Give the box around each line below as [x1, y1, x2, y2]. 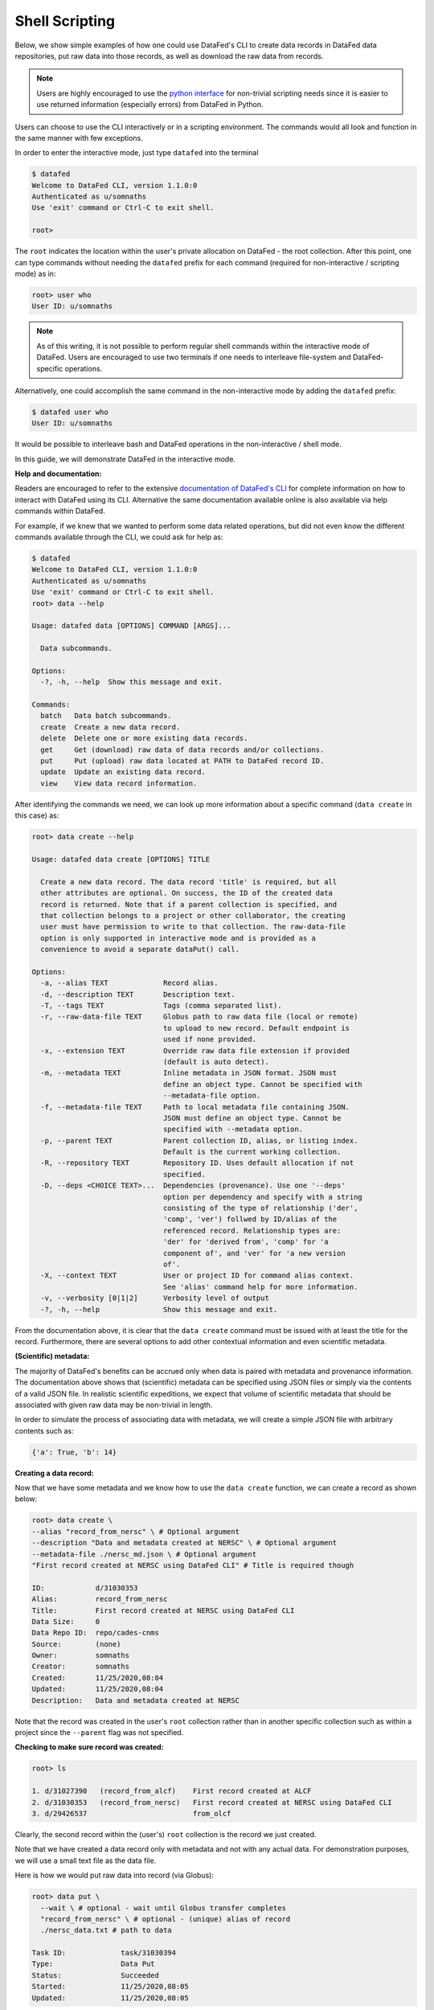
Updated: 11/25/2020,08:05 [31, 1993, 189, 2002]
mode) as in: [14, 269, 56, 278]
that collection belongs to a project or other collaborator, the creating [40, 911, 346, 920]
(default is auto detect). [162, 1057, 269, 1066]
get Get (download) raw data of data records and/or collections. [40, 745, 325, 754]
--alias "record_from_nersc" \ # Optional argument [31, 1527, 240, 1536]
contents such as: [14, 1425, 74, 1435]
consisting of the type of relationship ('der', [162, 1204, 358, 1213]
